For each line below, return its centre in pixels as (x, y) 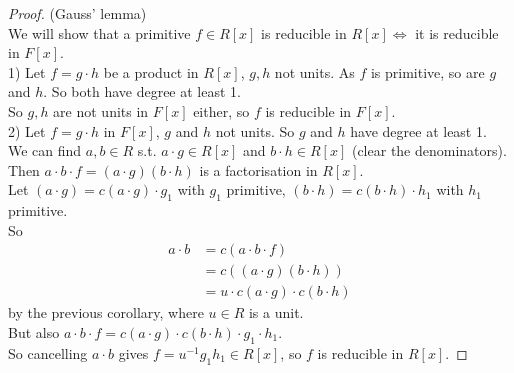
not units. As (314, 71)
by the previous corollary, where (106, 312)
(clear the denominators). (429, 150)
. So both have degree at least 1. (142, 91)
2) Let (27, 130)
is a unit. (276, 312)
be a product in (151, 71)
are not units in (101, 110)
